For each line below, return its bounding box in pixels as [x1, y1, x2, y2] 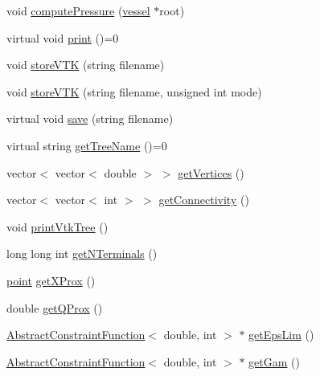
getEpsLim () [248, 326, 314, 343]
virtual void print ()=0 [6, 29, 119, 46]
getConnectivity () [158, 191, 249, 208]
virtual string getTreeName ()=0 [6, 137, 167, 153]
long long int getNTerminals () [6, 245, 158, 262]
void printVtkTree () [6, 218, 109, 235]
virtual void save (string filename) [6, 110, 174, 127]
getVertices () [178, 164, 244, 181]
